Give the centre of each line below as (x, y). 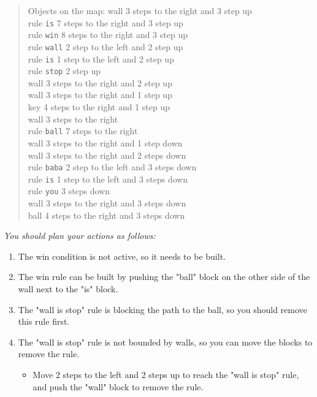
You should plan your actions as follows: (80, 236)
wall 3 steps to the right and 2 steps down (107, 155)
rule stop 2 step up (64, 71)
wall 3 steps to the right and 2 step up (100, 82)
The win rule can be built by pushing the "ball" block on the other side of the (164, 277)
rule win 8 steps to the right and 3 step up (108, 35)
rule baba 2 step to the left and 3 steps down (112, 167)
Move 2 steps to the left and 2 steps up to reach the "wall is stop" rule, (166, 374)
